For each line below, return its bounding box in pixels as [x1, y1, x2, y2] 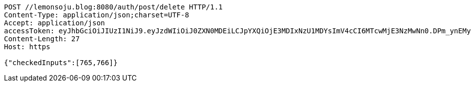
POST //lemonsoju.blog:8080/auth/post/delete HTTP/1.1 [4, 3, 223, 11]
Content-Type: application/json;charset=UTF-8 [4, 11, 189, 19]
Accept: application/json [4, 19, 105, 27]
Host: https [4, 43, 50, 51]
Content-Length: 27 [4, 35, 80, 43]
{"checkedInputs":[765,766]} [4, 59, 118, 67]
